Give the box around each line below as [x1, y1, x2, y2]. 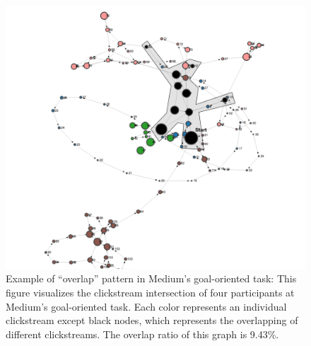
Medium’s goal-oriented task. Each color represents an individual [6, 299, 287, 313]
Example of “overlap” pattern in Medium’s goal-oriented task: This [6, 271, 297, 286]
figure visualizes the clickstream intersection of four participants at [6, 285, 295, 300]
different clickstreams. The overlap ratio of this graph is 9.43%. [6, 326, 279, 341]
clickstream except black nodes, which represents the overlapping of [6, 313, 298, 328]
